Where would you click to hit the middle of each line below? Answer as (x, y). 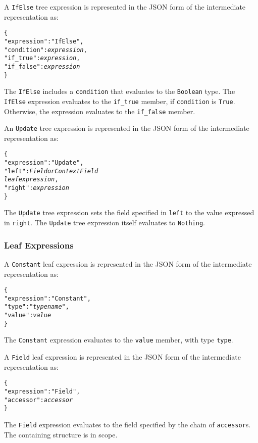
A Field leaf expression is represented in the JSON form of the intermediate (122, 357)
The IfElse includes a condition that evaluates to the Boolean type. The (120, 91)
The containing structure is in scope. (61, 434)
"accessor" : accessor (39, 400)
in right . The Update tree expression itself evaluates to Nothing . (105, 222)
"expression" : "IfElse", (44, 41)
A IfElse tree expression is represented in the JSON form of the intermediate (125, 7)
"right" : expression (37, 188)
